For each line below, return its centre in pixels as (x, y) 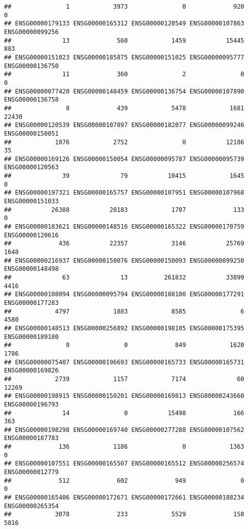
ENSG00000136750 (32, 66)
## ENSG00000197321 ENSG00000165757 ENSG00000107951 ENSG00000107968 (124, 193)
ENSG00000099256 (32, 32)
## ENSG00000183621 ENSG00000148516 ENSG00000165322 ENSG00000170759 (124, 227)
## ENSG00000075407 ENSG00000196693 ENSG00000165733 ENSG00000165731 (124, 362)
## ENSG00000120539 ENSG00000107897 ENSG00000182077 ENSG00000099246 (124, 125)
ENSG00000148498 (32, 269)
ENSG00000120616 (32, 235)
